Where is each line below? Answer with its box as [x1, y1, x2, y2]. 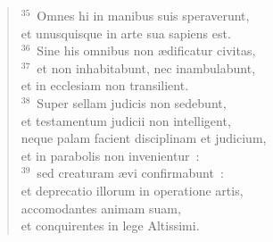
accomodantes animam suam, [21, 198, 181, 217]
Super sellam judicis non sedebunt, [37, 93, 227, 112]
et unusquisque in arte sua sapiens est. [21, 23, 231, 42]
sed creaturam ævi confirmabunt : [37, 163, 224, 182]
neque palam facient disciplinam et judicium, [21, 129, 267, 147]
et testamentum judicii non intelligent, [21, 111, 231, 129]
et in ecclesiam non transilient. [21, 76, 189, 95]
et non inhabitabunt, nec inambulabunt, [37, 58, 256, 77]
